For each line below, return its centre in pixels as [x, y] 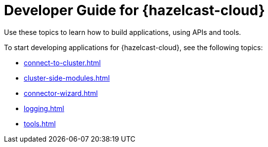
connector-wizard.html [61, 93]
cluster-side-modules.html [67, 78]
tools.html [40, 123]
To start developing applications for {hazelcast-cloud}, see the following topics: [134, 47]
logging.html [44, 108]
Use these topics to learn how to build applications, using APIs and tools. [123, 32]
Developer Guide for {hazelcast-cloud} [134, 10]
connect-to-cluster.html [62, 62]
